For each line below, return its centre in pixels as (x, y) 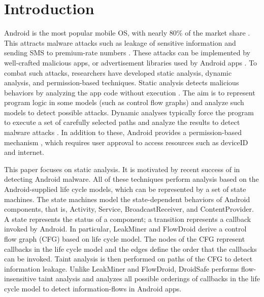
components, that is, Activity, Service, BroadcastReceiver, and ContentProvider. (129, 209)
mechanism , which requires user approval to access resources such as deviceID (126, 142)
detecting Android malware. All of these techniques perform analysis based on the (131, 179)
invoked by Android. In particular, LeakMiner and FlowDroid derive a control (125, 229)
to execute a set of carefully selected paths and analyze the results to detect (122, 122)
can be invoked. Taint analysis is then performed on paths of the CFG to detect (128, 259)
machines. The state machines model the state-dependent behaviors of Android (127, 199)
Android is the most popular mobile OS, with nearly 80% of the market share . (127, 33)
